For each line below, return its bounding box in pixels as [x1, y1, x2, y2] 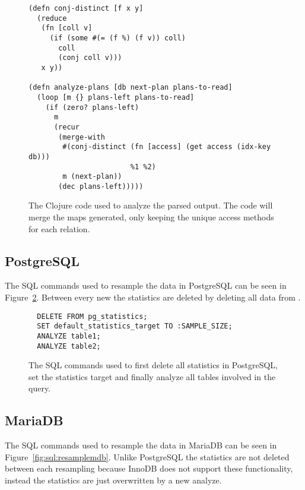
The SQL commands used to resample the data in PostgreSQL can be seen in [5, 279, 287, 292]
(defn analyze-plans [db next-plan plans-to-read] [28, 83, 233, 92]
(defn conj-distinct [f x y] [28, 4, 144, 12]
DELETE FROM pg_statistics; [37, 312, 148, 321]
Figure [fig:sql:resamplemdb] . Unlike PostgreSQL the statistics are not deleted [5, 450, 290, 463]
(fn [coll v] [41, 24, 93, 33]
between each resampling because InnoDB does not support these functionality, [5, 462, 293, 475]
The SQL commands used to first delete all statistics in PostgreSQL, [28, 359, 278, 371]
